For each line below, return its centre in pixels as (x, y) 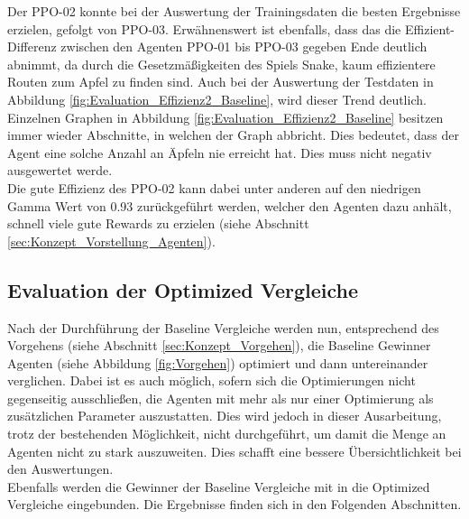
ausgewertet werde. (60, 170)
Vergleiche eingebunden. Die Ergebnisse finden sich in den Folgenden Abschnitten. (234, 504)
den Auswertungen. (60, 469)
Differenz (32, 46)
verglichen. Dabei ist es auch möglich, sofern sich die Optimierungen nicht (212, 380)
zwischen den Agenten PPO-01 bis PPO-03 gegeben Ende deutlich (244, 46)
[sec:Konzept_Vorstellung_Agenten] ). (111, 241)
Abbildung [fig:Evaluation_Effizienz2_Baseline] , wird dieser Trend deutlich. (217, 99)
